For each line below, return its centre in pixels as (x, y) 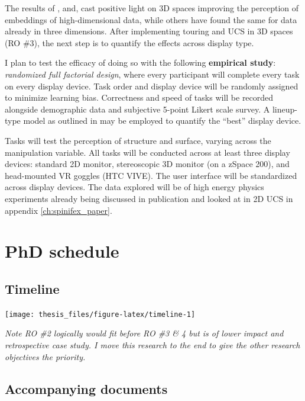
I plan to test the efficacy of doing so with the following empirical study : (140, 62)
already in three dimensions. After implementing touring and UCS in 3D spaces (149, 31)
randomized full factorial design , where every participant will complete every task (152, 74)
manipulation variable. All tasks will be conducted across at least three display (147, 152)
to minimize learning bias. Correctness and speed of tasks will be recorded (139, 97)
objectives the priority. (45, 356)
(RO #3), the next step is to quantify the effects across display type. (129, 42)
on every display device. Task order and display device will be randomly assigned (152, 86)
